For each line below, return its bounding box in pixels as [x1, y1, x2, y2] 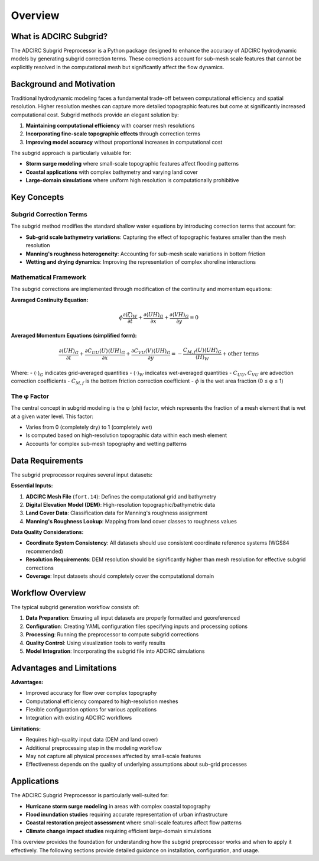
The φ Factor [11, 392, 50, 400]
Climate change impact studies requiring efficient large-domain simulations [25, 827, 212, 834]
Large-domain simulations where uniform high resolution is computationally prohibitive [25, 177, 239, 184]
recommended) [25, 548, 63, 555]
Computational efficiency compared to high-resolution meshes [25, 698, 178, 705]
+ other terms [222, 351, 259, 357]
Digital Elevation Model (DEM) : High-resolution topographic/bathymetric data [25, 501, 216, 508]
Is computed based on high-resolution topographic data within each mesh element [25, 432, 227, 439]
